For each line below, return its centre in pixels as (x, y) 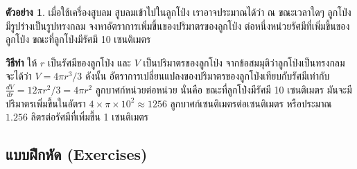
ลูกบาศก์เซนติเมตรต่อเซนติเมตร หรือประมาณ (251, 103)
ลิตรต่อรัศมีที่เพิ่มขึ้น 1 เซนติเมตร (90, 117)
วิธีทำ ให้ (21, 62)
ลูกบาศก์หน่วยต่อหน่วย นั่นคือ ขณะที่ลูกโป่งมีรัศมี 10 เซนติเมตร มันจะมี (224, 89)
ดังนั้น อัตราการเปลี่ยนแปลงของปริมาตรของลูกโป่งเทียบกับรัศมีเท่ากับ (207, 76)
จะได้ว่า (19, 76)
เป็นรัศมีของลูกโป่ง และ (89, 62)
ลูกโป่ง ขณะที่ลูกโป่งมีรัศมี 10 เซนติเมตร (78, 39)
